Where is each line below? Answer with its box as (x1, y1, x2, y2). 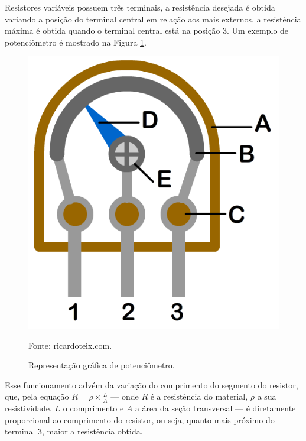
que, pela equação (5, 390, 69, 403)
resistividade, (5, 402, 52, 414)
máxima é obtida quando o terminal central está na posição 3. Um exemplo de (5, 24, 289, 37)
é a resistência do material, (150, 390, 248, 403)
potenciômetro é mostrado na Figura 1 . (5, 35, 147, 48)
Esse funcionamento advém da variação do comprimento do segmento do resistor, (5, 378, 298, 391)
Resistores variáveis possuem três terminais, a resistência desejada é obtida (5, 1, 275, 13)
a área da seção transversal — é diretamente (135, 402, 296, 414)
